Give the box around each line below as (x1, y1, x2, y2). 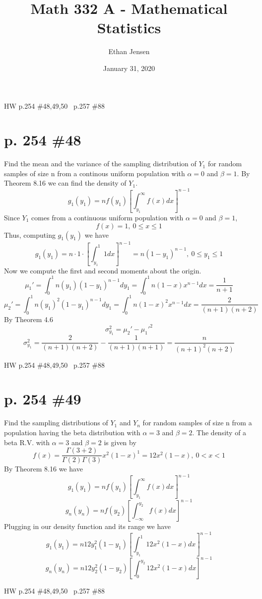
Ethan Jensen (108, 46, 150, 57)
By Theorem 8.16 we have (4, 464, 83, 474)
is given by (104, 437, 136, 447)
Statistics (97, 17, 161, 38)
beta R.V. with (4, 437, 50, 447)
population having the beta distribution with (4, 427, 140, 437)
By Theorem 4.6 (4, 314, 53, 324)
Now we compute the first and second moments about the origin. (4, 265, 201, 275)
